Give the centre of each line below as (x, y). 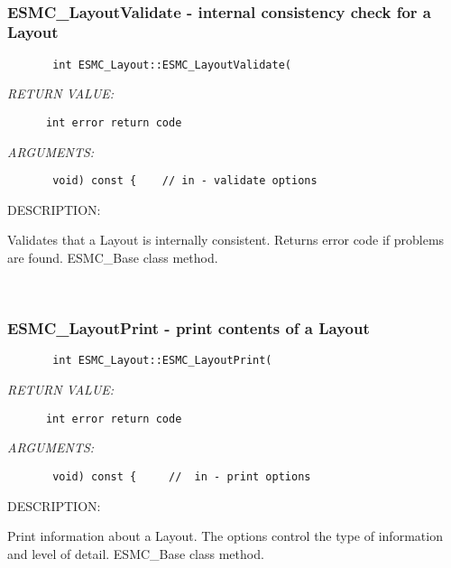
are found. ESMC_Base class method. (113, 258)
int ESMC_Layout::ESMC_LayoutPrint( (162, 361)
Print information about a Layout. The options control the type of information (225, 536)
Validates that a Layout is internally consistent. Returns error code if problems (226, 240)
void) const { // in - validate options (185, 181)
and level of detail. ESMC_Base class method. (136, 553)
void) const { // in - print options (182, 476)
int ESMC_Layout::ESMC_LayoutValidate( (172, 65)
